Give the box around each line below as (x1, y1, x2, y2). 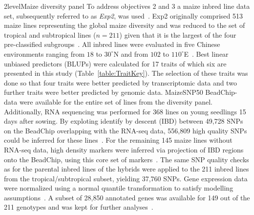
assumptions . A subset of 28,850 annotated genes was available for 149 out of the (4, 192, 250, 202)
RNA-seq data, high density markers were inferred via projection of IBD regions (4, 144, 244, 154)
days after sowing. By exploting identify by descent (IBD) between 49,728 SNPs (4, 116, 243, 126)
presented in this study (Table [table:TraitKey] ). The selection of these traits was (4, 68, 248, 78)
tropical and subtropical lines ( (4, 29, 96, 40)
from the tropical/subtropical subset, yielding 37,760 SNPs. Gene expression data (4, 173, 248, 183)
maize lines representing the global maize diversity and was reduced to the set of (4, 20, 245, 30)
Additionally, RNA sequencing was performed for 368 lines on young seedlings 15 (4, 106, 246, 116)
